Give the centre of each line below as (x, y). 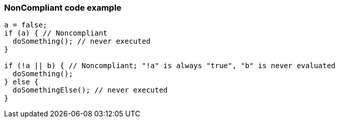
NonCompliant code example (63, 8)
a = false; (26, 25)
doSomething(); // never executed (81, 41)
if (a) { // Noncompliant (56, 33)
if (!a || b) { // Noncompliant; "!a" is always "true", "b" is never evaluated (170, 66)
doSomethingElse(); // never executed (90, 90)
